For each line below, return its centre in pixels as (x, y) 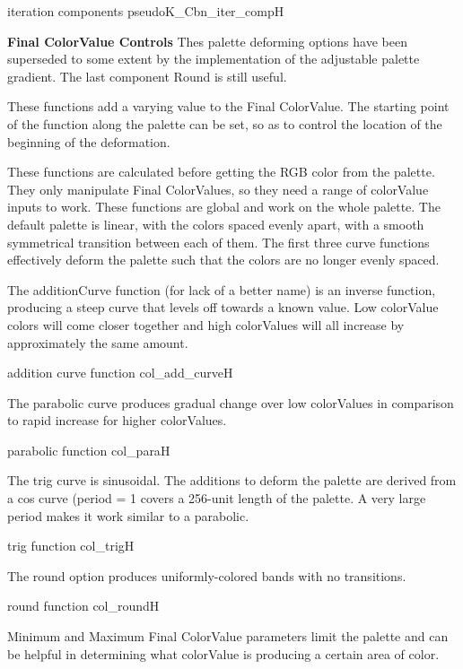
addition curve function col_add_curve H (120, 373)
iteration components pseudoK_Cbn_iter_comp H (146, 11)
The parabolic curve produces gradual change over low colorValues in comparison (231, 402)
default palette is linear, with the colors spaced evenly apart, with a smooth (216, 224)
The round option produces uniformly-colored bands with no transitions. (207, 575)
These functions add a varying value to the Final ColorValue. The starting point (228, 106)
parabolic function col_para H (89, 450)
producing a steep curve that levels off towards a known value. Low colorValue (223, 307)
